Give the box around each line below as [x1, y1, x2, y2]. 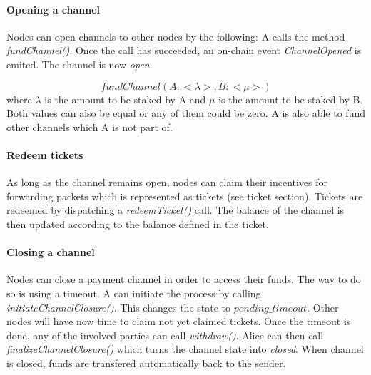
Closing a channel [6, 245, 95, 260]
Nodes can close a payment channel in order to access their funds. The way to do [6, 272, 361, 287]
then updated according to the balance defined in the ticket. [6, 216, 269, 231]
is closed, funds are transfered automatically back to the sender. [6, 355, 286, 370]
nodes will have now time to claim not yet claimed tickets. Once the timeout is [6, 314, 351, 329]
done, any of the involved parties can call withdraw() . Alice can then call [6, 327, 324, 342]
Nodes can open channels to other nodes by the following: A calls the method [6, 29, 345, 43]
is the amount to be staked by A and [44, 91, 206, 106]
